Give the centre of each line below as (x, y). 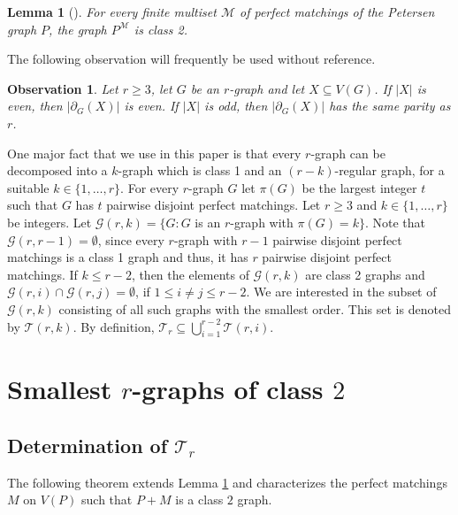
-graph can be (348, 153)
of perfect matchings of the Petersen (337, 12)
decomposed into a (57, 170)
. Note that (395, 222)
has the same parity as (390, 106)
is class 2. (160, 29)
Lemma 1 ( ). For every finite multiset (112, 12)
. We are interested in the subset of (341, 292)
